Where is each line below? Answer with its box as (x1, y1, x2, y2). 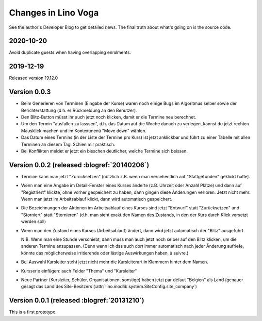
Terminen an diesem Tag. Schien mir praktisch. (21, 141, 115, 147)
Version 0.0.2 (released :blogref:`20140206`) (9, 161, 149, 169)
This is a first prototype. (9, 309, 57, 315)
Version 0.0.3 (9, 88, 51, 96)
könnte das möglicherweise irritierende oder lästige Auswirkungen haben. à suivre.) (21, 250, 189, 256)
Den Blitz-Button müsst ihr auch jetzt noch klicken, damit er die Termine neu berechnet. (21, 114, 196, 120)
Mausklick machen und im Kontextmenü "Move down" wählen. (21, 128, 147, 134)
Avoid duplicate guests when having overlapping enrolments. (9, 50, 131, 55)
